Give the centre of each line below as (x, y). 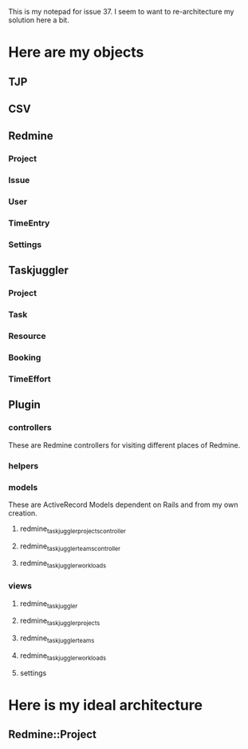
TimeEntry (29, 223)
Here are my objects (76, 52)
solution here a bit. (39, 20)
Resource (27, 337)
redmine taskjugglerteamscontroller (70, 547)
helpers (24, 465)
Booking (25, 357)
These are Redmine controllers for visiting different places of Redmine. (124, 445)
